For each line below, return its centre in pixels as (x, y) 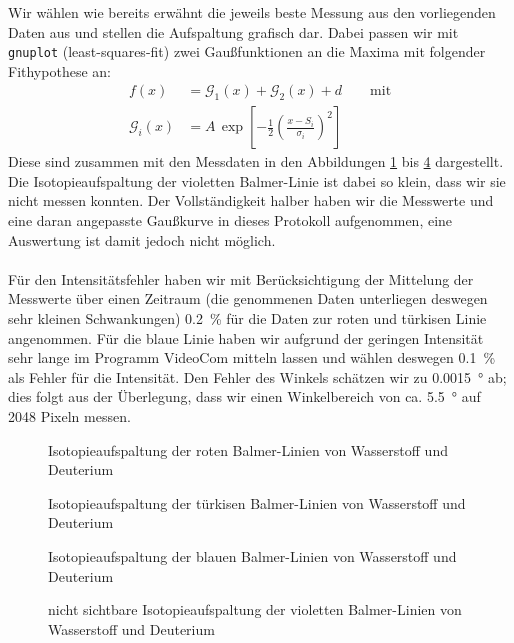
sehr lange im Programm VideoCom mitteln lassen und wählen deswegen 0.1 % (252, 357)
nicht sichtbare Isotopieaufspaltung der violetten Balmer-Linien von (255, 609)
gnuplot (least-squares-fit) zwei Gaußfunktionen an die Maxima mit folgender (247, 51)
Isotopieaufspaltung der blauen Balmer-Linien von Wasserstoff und (252, 555)
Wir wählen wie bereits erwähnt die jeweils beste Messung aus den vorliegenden (252, 12)
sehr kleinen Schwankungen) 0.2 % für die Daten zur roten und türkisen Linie (247, 318)
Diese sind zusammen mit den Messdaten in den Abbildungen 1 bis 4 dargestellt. (256, 161)
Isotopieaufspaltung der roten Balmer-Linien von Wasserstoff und (248, 449)
